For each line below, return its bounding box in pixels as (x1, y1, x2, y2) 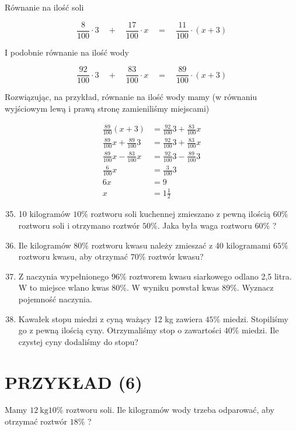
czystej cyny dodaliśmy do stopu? (18, 335, 138, 347)
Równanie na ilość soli (5, 1, 84, 13)
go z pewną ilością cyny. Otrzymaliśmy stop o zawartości (18, 324, 222, 336)
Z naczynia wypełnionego (18, 270, 109, 282)
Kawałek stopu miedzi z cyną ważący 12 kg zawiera (18, 312, 203, 325)
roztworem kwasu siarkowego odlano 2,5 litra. (129, 270, 292, 282)
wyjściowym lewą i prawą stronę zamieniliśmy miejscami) (5, 102, 210, 114)
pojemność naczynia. (18, 292, 92, 305)
